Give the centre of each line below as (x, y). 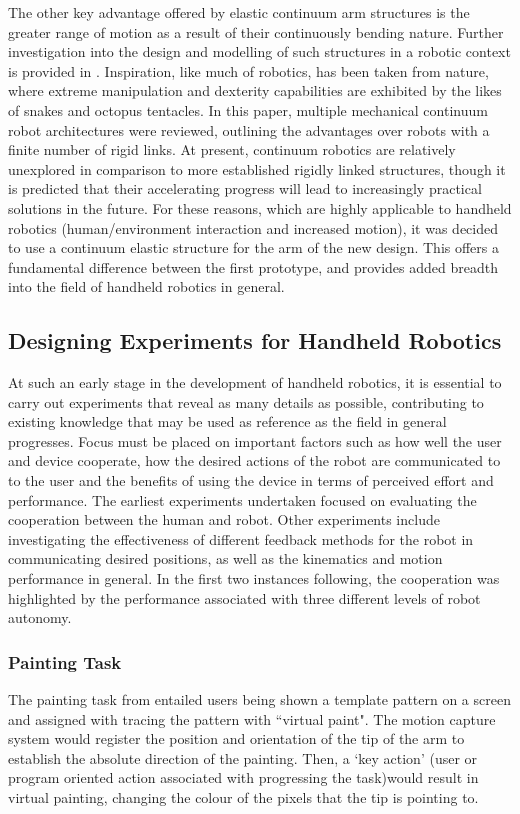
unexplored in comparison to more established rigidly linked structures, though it (257, 168)
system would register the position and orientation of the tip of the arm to (236, 738)
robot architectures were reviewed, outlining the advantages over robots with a (249, 129)
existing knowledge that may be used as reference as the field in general (227, 421)
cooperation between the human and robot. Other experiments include (224, 519)
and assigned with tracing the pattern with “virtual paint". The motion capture (252, 718)
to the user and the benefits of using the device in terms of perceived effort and (251, 480)
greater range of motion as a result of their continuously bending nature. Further (256, 31)
